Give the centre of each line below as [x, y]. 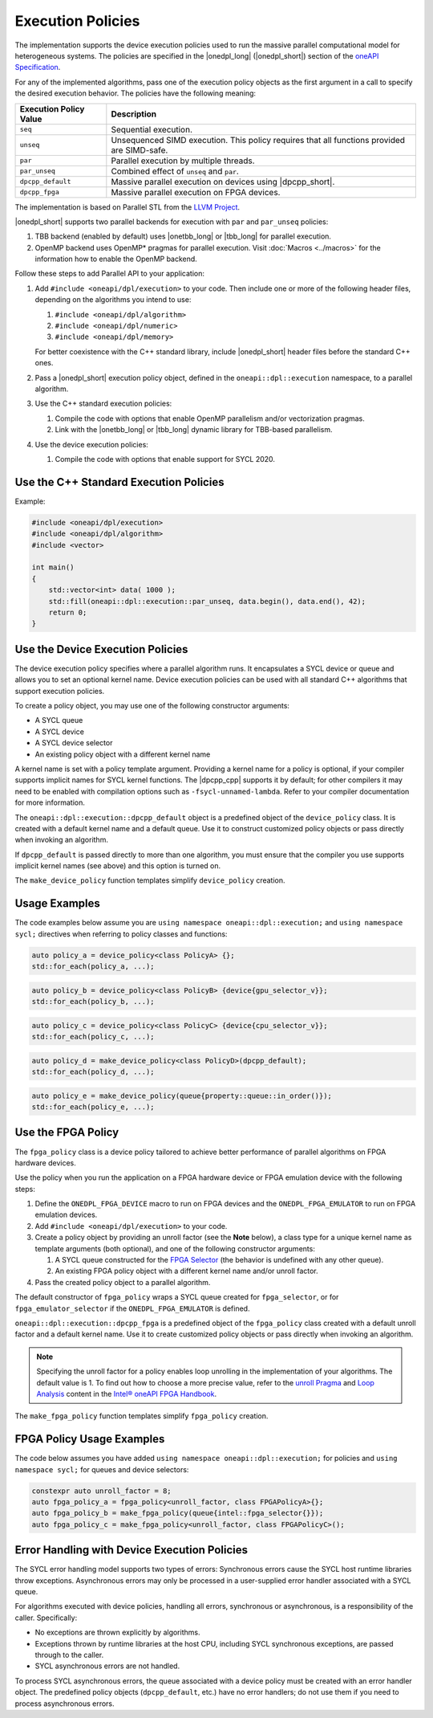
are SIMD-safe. [140, 150]
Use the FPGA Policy [67, 1132]
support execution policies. [60, 691]
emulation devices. [66, 1215]
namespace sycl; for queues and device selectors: [102, 1469]
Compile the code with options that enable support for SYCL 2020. [165, 459]
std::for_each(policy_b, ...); [93, 1002]
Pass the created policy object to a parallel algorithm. [123, 1282]
